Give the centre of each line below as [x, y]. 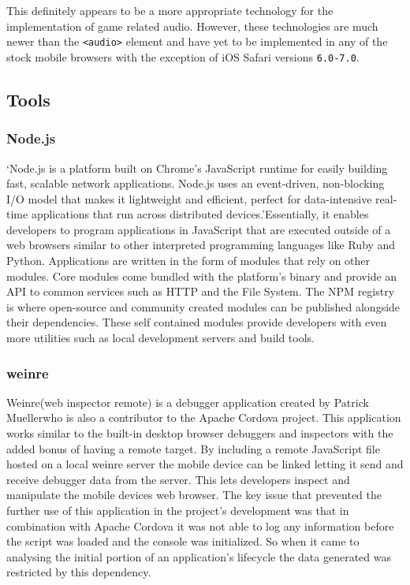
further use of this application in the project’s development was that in [178, 510]
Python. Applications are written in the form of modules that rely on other [188, 261]
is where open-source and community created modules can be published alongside [203, 306]
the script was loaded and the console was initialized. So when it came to [183, 541]
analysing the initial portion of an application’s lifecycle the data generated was [199, 556]
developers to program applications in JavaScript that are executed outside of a [199, 229]
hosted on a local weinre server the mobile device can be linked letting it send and [205, 464]
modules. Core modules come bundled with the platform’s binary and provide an [202, 276]
